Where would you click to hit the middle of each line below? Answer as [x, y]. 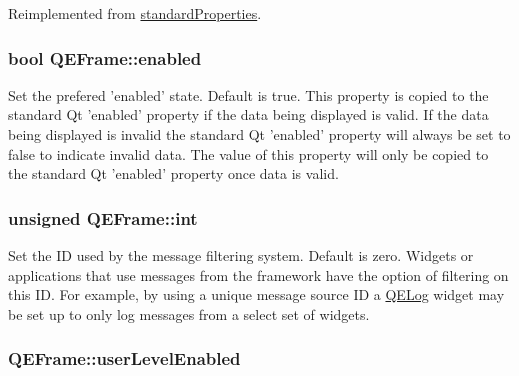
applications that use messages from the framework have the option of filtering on [258, 274]
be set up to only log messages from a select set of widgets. [189, 313]
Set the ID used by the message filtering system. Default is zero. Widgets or [241, 255]
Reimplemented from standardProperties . [135, 13]
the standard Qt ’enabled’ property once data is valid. [173, 173]
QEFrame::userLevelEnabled [124, 358]
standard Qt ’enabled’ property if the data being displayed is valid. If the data [248, 114]
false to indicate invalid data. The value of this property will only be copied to [248, 153]
